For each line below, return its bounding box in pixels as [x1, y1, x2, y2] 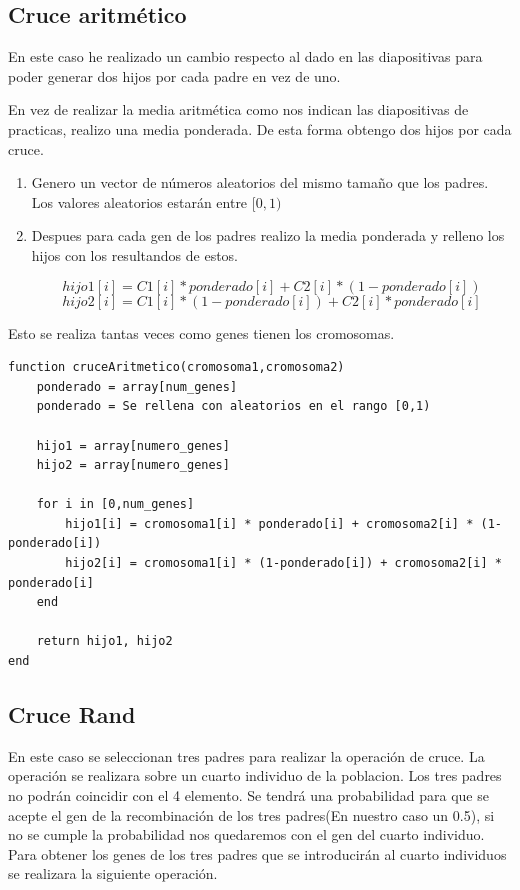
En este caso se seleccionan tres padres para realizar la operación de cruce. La [8, 745, 485, 766]
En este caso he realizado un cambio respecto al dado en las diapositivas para [8, 46, 483, 67]
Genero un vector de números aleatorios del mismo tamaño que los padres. [31, 172, 489, 193]
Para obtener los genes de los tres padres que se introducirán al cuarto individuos [8, 843, 507, 864]
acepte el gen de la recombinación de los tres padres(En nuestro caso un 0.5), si [8, 804, 495, 825]
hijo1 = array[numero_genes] [36, 438, 230, 453]
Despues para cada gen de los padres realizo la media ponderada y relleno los [31, 225, 505, 246]
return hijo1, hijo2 [36, 634, 173, 649]
